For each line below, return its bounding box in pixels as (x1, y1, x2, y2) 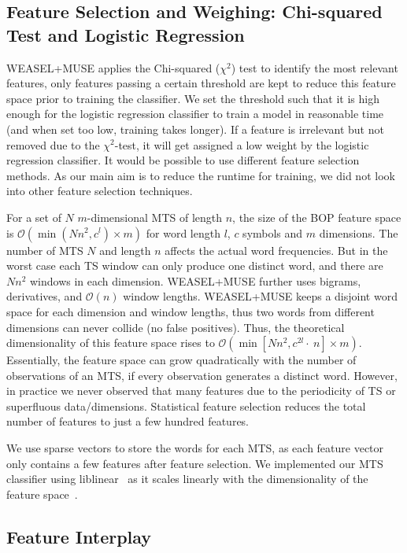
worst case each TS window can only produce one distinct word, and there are (6, 257, 383, 274)
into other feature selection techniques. (6, 182, 193, 199)
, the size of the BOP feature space (232, 208, 401, 225)
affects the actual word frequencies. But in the (165, 241, 388, 258)
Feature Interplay (6, 524, 152, 548)
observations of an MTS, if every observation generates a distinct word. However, (6, 367, 398, 383)
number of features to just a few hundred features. (6, 413, 250, 429)
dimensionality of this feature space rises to (6, 334, 215, 351)
